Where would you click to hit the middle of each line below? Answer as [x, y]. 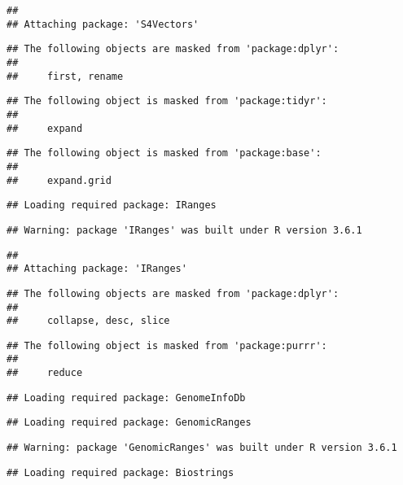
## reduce [45, 373]
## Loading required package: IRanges [112, 205]
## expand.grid [59, 180]
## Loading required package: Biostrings [120, 472]
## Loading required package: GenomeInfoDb [126, 398]
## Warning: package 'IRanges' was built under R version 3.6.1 [184, 230]
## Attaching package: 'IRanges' [97, 269]
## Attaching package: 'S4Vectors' [103, 24]
